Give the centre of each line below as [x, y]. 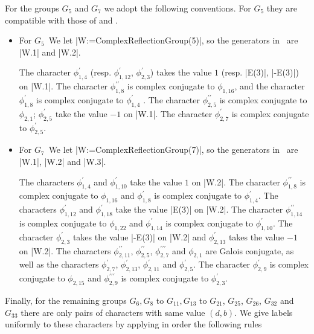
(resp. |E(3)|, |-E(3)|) [260, 72]
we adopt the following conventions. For [178, 8]
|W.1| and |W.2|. [50, 52]
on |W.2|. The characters [65, 250]
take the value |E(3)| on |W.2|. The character [199, 209]
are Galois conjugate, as [250, 250]
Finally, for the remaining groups [66, 300]
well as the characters [59, 264]
